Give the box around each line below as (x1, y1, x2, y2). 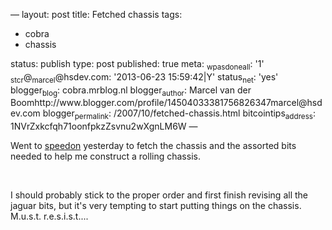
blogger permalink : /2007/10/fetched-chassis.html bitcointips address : (42, 107, 316, 122)
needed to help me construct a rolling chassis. (10, 150, 201, 163)
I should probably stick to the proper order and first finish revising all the (10, 189, 308, 201)
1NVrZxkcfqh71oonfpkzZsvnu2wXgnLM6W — (10, 120, 198, 133)
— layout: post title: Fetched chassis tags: (10, 9, 183, 20)
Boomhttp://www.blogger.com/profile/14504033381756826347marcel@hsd (10, 97, 323, 109)
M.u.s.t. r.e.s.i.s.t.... (10, 210, 89, 223)
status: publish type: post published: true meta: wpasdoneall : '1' (10, 58, 265, 72)
